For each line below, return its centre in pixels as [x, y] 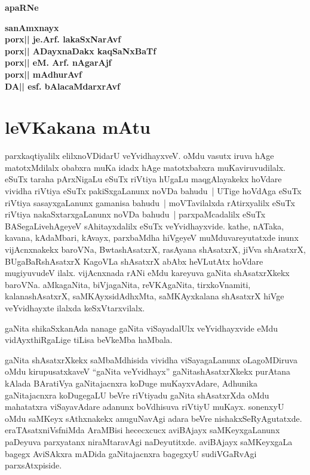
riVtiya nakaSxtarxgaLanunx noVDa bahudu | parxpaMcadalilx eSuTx [135, 214]
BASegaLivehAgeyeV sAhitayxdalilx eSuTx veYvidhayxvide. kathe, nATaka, [145, 226]
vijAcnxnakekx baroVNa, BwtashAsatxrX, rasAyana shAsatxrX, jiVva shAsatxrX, [155, 249]
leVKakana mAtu [78, 127]
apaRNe [22, 7]
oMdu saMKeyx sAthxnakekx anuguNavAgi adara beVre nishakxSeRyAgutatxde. [154, 418]
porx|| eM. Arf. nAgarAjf [58, 62]
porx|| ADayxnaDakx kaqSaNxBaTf [81, 50]
